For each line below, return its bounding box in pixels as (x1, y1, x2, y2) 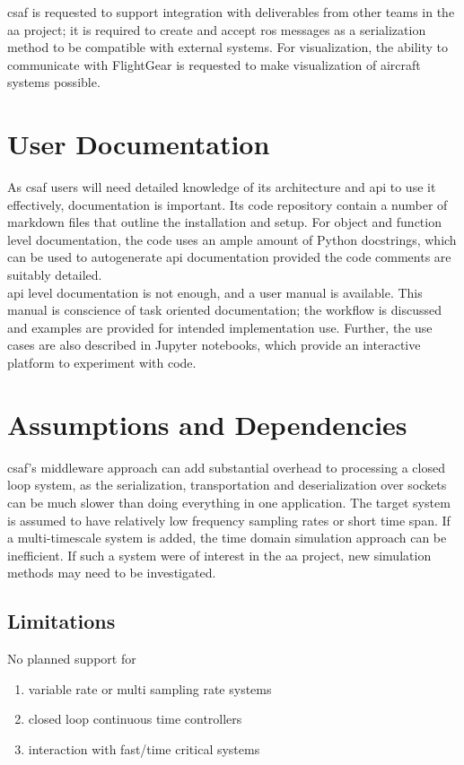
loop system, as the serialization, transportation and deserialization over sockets (7, 475, 447, 494)
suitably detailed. (7, 265, 102, 284)
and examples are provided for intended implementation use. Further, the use (7, 317, 433, 336)
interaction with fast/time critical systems (28, 739, 260, 758)
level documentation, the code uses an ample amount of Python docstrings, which (7, 230, 457, 248)
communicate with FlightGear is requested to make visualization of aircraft (7, 55, 421, 74)
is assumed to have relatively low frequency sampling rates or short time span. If (7, 510, 451, 529)
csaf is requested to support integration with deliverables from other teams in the (7, 3, 455, 21)
